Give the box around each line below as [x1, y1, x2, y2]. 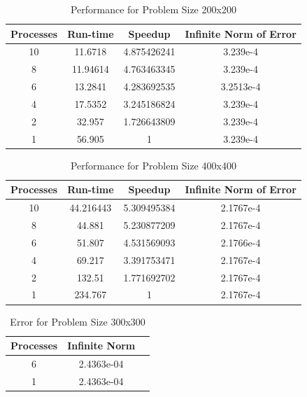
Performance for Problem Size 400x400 [70, 158, 236, 172]
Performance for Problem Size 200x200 [70, 2, 236, 16]
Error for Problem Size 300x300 [10, 314, 145, 328]
